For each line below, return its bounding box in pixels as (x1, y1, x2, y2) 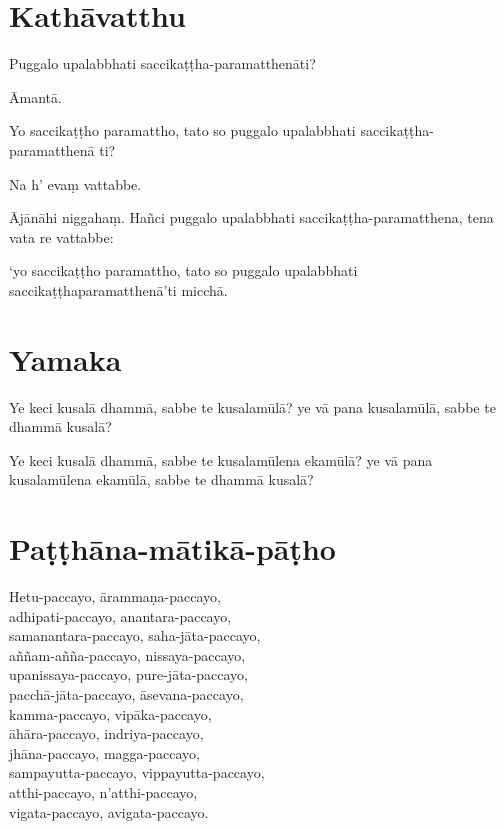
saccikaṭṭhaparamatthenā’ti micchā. (9, 279, 228, 300)
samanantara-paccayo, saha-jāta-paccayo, (9, 625, 261, 646)
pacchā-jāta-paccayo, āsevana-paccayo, (9, 684, 244, 705)
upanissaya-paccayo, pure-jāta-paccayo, (9, 664, 248, 685)
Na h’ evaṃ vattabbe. (9, 173, 142, 194)
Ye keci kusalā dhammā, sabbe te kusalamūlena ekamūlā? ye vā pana (9, 449, 433, 470)
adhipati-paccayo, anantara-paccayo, (9, 605, 232, 626)
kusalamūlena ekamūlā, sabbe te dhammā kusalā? (9, 469, 314, 490)
